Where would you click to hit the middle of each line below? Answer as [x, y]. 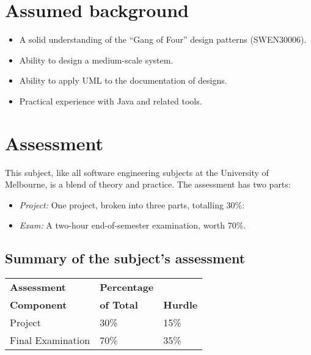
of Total [119, 305]
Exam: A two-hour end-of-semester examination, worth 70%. [133, 225]
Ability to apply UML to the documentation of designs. [123, 80]
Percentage [127, 287]
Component [38, 305]
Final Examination [50, 340]
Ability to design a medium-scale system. [96, 60]
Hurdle [181, 305]
